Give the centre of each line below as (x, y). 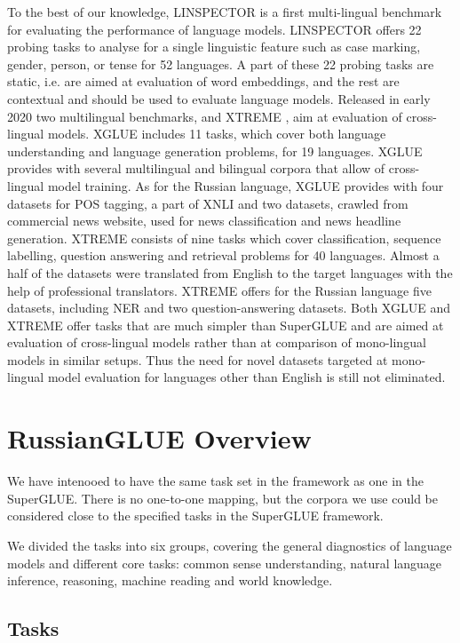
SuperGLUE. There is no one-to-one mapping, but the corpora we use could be (222, 498)
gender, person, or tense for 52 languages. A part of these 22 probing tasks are (221, 64)
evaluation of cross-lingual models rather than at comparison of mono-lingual (217, 342)
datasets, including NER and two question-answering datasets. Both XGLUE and (229, 308)
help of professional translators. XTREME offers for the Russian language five (219, 290)
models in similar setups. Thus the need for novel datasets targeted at (198, 359)
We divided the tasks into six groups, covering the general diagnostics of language (230, 545)
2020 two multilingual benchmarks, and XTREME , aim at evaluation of (205, 116)
